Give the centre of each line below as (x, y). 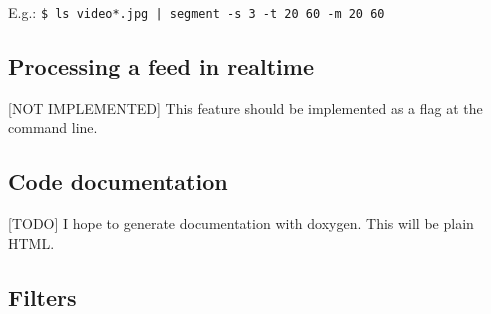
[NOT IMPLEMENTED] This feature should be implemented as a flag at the (245, 107)
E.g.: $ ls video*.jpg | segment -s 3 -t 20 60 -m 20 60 (196, 12)
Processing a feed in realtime (161, 66)
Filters (42, 296)
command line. (53, 127)
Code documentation (118, 181)
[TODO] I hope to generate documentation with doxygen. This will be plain (241, 223)
